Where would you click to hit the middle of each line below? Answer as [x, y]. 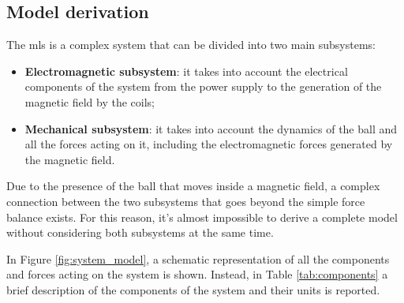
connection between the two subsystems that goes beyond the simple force [186, 201]
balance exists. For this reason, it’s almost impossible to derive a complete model [202, 217]
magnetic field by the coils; [90, 101]
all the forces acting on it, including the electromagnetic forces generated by [209, 144]
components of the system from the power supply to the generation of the [203, 86]
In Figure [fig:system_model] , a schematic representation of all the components [198, 258]
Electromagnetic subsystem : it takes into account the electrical [186, 71]
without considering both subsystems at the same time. [140, 232]
